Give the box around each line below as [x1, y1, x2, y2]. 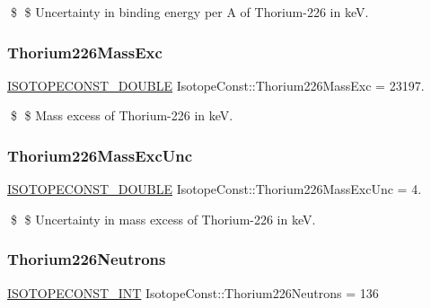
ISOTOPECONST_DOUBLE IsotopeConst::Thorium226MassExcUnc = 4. [7, 180, 422, 198]
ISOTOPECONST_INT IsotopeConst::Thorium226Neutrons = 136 [7, 283, 379, 302]
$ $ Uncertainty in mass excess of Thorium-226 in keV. [10, 209, 316, 228]
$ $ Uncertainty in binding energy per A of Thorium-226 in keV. [10, 3, 369, 21]
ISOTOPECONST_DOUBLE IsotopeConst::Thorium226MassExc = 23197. [7, 75, 425, 94]
